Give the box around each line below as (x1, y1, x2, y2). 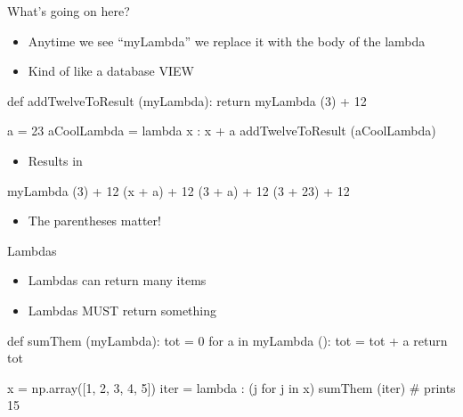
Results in (28, 151, 83, 169)
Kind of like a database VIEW (28, 61, 194, 80)
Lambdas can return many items (28, 271, 207, 290)
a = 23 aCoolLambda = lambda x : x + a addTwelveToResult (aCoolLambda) (7, 121, 436, 140)
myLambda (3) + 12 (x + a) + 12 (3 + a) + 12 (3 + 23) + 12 (7, 181, 350, 200)
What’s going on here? (7, 2, 130, 20)
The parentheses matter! (28, 211, 161, 230)
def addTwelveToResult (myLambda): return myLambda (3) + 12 (7, 91, 367, 110)
